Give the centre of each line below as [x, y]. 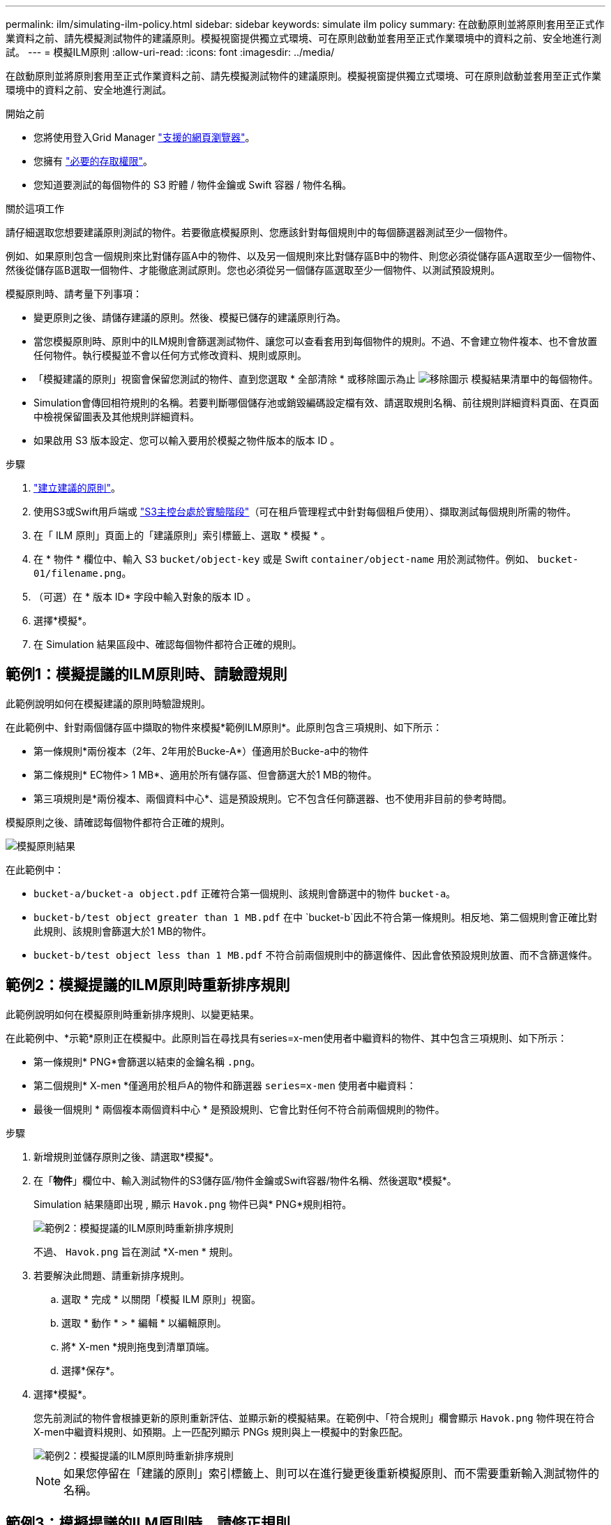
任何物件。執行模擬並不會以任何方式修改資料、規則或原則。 [170, 355]
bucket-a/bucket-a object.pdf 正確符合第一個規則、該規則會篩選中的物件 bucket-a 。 [245, 893]
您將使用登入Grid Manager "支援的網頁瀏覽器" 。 [144, 137]
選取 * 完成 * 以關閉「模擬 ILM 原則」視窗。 [161, 1299]
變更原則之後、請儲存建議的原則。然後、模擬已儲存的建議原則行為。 [190, 317]
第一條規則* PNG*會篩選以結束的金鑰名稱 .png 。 [147, 1061]
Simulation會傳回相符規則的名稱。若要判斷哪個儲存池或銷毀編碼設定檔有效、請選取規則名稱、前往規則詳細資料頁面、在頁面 [316, 403]
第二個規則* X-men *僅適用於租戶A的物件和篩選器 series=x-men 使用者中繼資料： [225, 1085]
